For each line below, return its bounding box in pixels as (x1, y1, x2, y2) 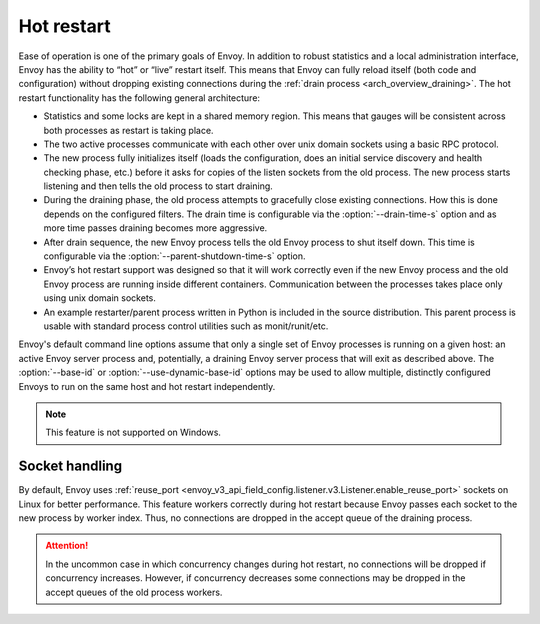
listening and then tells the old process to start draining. (43, 180, 274, 192)
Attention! (45, 540, 89, 552)
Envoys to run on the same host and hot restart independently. (18, 380, 276, 392)
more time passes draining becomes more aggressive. (43, 222, 268, 234)
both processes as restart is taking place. (43, 124, 214, 136)
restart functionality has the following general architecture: (18, 91, 260, 104)
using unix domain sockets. (43, 292, 157, 304)
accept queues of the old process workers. (45, 586, 223, 598)
